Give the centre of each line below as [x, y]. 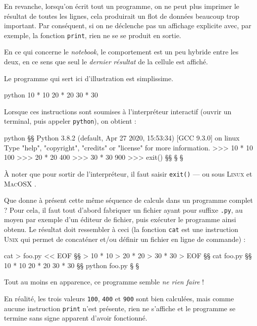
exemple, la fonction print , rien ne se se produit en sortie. [93, 35]
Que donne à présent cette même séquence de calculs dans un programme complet [128, 200]
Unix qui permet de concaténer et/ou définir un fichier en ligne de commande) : [125, 239]
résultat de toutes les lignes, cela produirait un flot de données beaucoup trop [122, 16]
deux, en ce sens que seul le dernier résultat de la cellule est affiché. [106, 62]
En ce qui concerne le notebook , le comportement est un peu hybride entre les [121, 52]
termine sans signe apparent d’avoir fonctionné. [76, 318]
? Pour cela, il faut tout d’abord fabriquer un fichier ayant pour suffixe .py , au [124, 210]
